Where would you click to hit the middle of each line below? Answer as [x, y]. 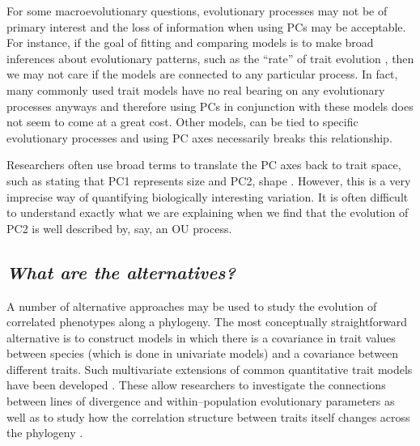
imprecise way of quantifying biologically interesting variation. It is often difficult [208, 196]
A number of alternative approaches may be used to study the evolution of [192, 306]
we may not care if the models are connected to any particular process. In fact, [202, 74]
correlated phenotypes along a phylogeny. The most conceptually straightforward [207, 322]
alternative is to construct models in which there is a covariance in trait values [201, 337]
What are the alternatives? [121, 272]
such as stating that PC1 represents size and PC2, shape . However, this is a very [209, 180]
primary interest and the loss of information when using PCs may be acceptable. [206, 26]
